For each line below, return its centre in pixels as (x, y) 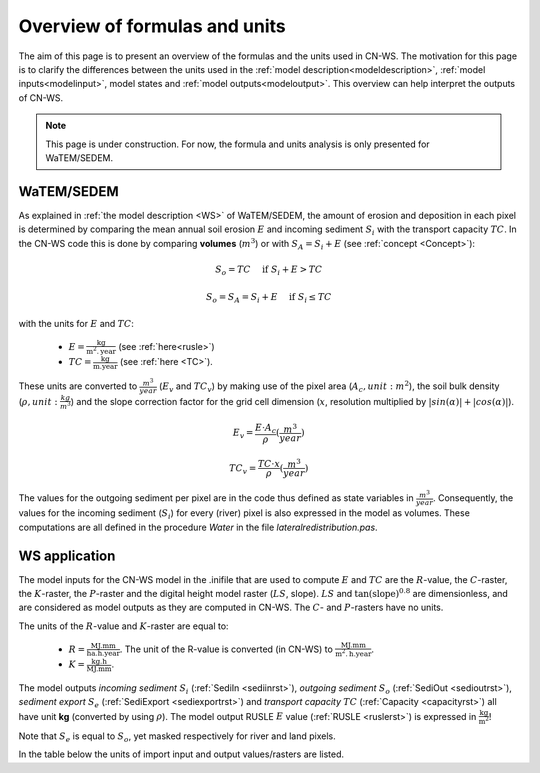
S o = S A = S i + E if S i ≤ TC (268, 298)
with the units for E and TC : (76, 323)
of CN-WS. (41, 97)
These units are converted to (78, 386)
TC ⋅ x (268, 464)
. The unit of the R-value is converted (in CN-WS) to (226, 649)
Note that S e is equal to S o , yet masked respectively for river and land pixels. (177, 737)
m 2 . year (101, 351)
